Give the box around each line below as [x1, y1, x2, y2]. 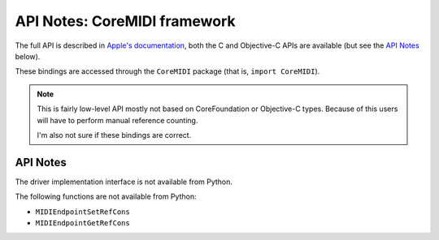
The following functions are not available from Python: [15, 191, 197, 202]
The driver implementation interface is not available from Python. [15, 177, 233, 186]
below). [15, 51, 41, 61]
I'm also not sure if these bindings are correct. [37, 130, 192, 139]
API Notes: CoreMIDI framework [15, 12, 236, 30]
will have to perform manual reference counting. [37, 115, 198, 125]
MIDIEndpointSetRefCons [35, 207, 130, 216]
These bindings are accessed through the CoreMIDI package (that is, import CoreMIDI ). [15, 66, 320, 76]
